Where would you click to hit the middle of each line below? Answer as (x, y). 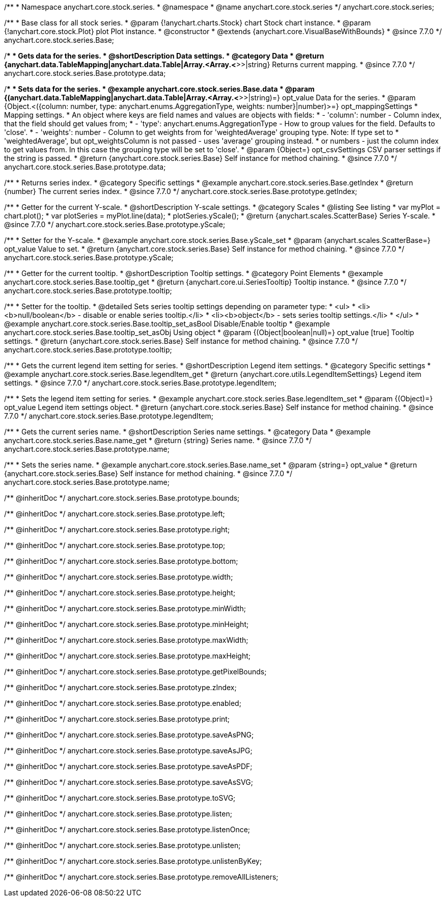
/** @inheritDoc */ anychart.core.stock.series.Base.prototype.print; (117, 719)
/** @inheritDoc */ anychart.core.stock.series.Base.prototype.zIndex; (120, 687)
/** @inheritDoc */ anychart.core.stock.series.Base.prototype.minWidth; (125, 608)
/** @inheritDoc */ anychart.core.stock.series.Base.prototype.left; (115, 514)
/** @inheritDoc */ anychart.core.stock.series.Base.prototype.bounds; (122, 498)
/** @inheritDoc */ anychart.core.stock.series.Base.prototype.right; (117, 529)
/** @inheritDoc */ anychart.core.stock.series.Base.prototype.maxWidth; (126, 640)
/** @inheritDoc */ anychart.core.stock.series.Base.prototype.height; (120, 593)
